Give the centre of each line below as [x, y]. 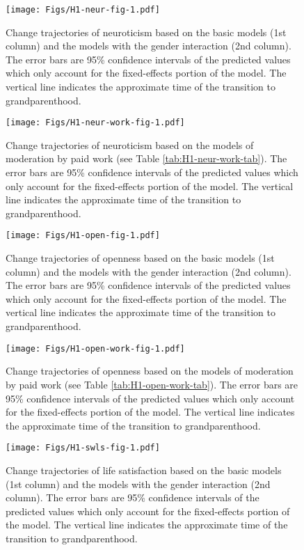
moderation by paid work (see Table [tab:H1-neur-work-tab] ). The [146, 158]
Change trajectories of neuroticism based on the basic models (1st [146, 32]
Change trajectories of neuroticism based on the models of [130, 144]
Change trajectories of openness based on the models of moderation [150, 371]
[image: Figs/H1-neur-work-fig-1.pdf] [95, 123]
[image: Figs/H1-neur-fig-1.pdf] [83, 10]
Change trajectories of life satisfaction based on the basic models [144, 470]
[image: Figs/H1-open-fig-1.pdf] [83, 236]
